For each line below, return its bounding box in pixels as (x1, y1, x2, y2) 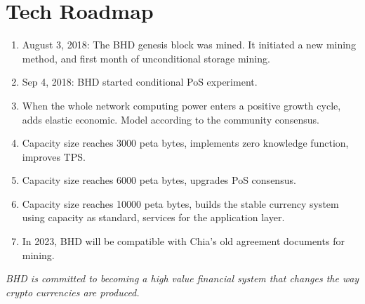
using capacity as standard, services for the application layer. (22, 210, 285, 225)
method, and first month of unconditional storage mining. (22, 51, 270, 65)
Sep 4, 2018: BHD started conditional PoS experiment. (22, 74, 258, 89)
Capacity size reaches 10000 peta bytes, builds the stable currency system (22, 196, 339, 211)
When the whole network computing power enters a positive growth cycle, (22, 98, 341, 112)
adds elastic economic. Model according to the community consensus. (22, 112, 319, 126)
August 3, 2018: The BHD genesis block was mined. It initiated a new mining (22, 37, 356, 52)
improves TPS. (22, 149, 86, 164)
